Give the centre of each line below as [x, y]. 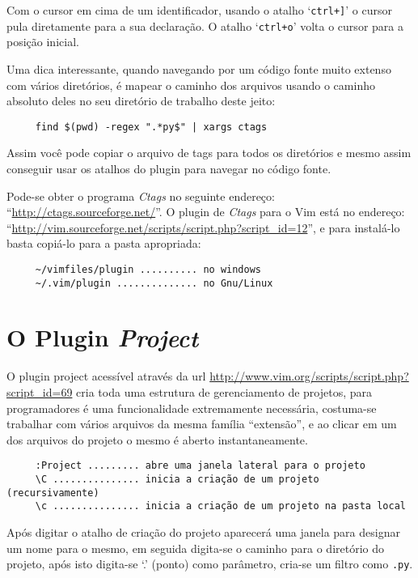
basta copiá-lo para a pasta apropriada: [104, 243]
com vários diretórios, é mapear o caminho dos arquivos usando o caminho [191, 85]
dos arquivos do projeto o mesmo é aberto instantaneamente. [157, 439]
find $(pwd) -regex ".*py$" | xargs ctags [151, 127]
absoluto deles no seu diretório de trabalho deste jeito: [141, 101]
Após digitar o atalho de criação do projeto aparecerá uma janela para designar [203, 531]
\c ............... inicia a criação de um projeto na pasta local [220, 506]
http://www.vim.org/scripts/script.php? [309, 376]
